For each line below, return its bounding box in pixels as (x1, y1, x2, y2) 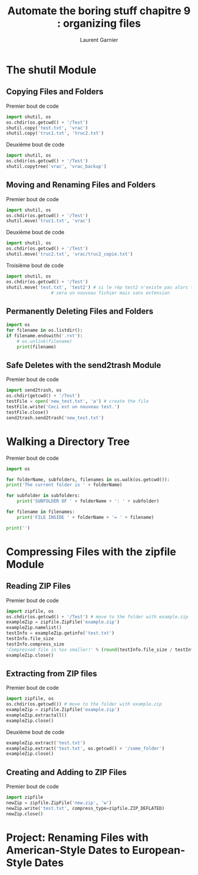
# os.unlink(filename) (16, 338, 72, 344)
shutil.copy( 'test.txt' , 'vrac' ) (6, 125, 88, 131)
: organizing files (57, 17, 141, 30)
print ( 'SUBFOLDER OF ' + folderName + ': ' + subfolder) (16, 498, 160, 504)
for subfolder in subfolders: (6, 493, 81, 499)
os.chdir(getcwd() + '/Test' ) (6, 393, 81, 399)
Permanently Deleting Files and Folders (6, 306, 154, 316)
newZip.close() (6, 811, 44, 817)
